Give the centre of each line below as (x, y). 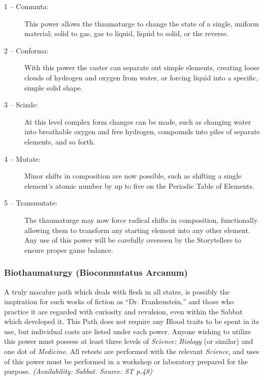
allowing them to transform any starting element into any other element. (137, 230)
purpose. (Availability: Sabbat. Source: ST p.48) (78, 371)
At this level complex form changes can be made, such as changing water (138, 121)
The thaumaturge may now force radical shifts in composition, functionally (141, 220)
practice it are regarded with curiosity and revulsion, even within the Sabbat (123, 311)
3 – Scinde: (21, 105)
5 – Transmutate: (31, 203)
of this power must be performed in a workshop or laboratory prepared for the (126, 361)
